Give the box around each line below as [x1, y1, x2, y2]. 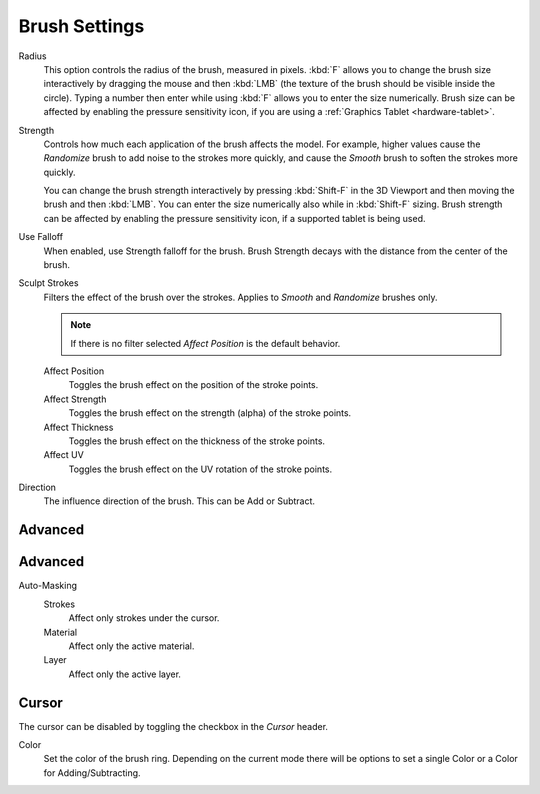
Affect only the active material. [68, 640, 195, 652]
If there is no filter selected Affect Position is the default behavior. [70, 337, 341, 349]
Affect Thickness [43, 421, 114, 433]
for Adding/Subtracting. [43, 766, 141, 779]
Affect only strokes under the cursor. [68, 612, 220, 624]
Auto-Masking [18, 580, 78, 592]
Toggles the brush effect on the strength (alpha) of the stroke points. [68, 407, 352, 419]
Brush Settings [18, 15, 145, 37]
